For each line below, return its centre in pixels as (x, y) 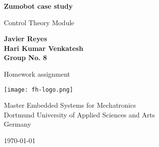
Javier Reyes (26, 39)
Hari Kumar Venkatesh (44, 48)
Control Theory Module (39, 22)
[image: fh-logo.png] (39, 90)
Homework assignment (37, 73)
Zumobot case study (38, 6)
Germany (18, 124)
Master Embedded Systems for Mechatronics (70, 105)
